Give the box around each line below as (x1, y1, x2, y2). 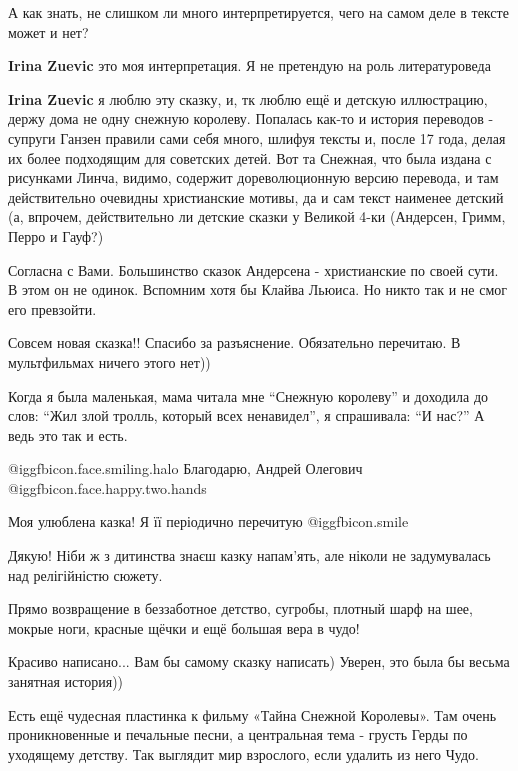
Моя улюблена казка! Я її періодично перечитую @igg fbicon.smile (8, 511, 409, 532)
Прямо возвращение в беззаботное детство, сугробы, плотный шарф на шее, (8, 598, 473, 619)
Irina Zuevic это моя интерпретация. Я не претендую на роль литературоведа (8, 55, 491, 76)
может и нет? (8, 21, 89, 42)
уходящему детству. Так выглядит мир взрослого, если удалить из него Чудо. (8, 743, 480, 764)
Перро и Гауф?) (8, 225, 104, 246)
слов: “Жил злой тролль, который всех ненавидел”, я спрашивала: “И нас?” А (8, 405, 485, 426)
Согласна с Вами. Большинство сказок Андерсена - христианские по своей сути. (8, 259, 499, 280)
